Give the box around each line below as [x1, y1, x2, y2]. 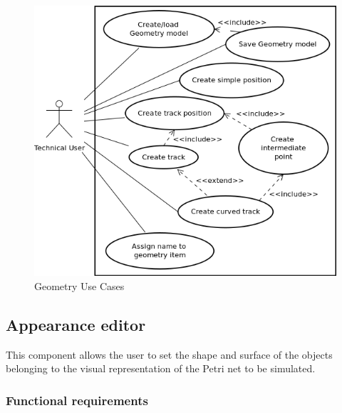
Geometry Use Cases [34, 278, 125, 293]
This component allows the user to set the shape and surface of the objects [6, 347, 333, 362]
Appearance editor [6, 313, 146, 335]
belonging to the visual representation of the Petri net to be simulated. [6, 361, 316, 376]
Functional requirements [6, 391, 148, 409]
